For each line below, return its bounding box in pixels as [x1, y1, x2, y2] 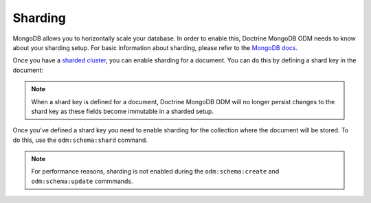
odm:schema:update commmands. [31, 177, 133, 185]
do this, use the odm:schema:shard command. [12, 136, 148, 144]
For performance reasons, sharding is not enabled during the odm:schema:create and [31, 167, 280, 176]
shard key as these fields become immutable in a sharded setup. [31, 107, 214, 115]
